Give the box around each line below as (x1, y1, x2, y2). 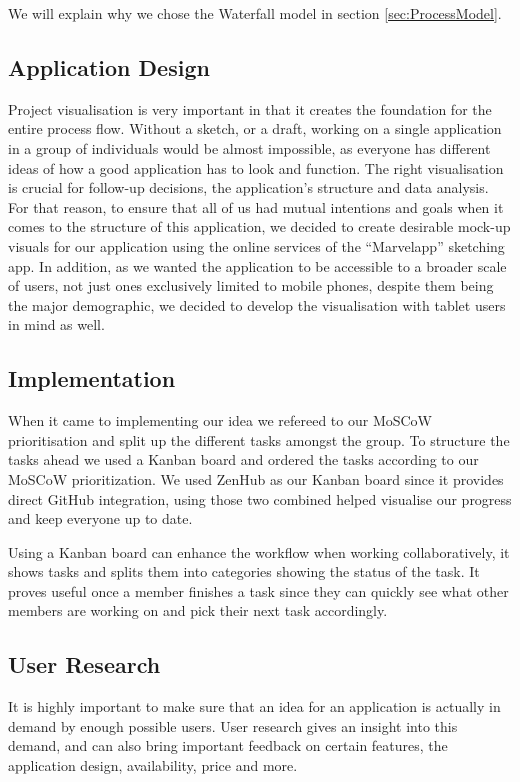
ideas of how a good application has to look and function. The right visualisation (8, 157, 504, 178)
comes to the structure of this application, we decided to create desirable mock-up (8, 216, 511, 237)
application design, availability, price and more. (8, 755, 298, 776)
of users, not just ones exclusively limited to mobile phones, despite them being (8, 275, 494, 296)
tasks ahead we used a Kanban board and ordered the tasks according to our (8, 449, 479, 470)
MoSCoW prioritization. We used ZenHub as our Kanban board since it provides (8, 468, 504, 489)
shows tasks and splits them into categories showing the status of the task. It (8, 561, 480, 582)
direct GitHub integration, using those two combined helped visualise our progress (8, 488, 512, 509)
